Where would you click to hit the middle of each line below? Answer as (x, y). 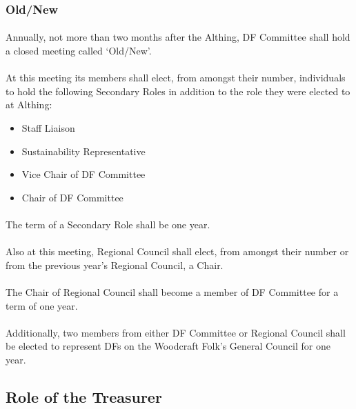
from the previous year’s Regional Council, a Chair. (115, 265)
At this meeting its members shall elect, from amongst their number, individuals (176, 78)
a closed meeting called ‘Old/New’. (79, 51)
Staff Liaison (48, 128)
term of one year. (42, 305)
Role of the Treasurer (84, 396)
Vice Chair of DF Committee (83, 174)
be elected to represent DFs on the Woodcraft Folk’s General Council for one (168, 346)
